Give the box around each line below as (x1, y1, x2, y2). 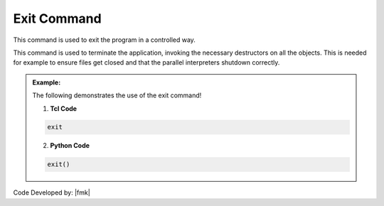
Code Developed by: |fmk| (13, 188, 90, 197)
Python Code (50, 141, 90, 150)
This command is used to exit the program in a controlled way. (13, 36, 196, 44)
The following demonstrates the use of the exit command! (32, 91, 202, 99)
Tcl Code (50, 104, 78, 113)
